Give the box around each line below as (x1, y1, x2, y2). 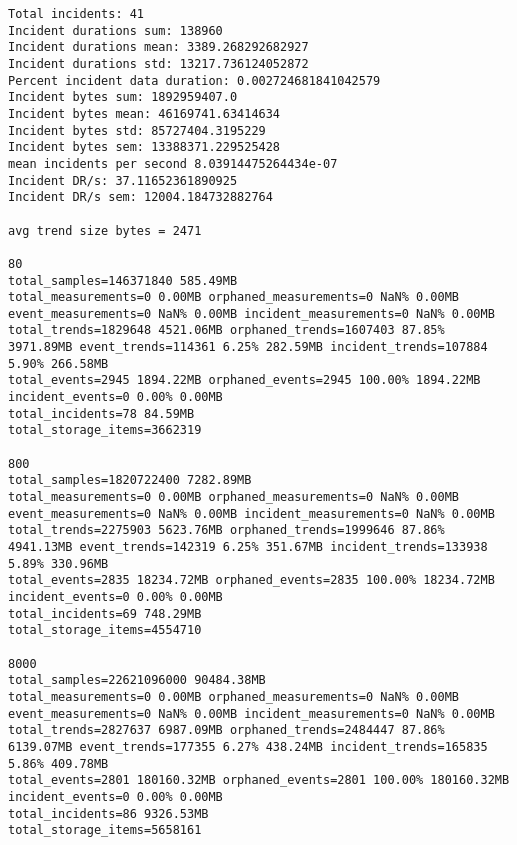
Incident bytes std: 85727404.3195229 (8, 123, 266, 138)
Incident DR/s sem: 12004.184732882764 (8, 190, 273, 205)
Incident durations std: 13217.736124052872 (8, 56, 309, 71)
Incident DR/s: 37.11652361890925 (8, 173, 238, 188)
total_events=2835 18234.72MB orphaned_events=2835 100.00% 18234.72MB (8, 573, 495, 588)
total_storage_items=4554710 (8, 623, 202, 638)
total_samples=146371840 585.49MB (8, 273, 238, 288)
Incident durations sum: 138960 (8, 23, 223, 38)
